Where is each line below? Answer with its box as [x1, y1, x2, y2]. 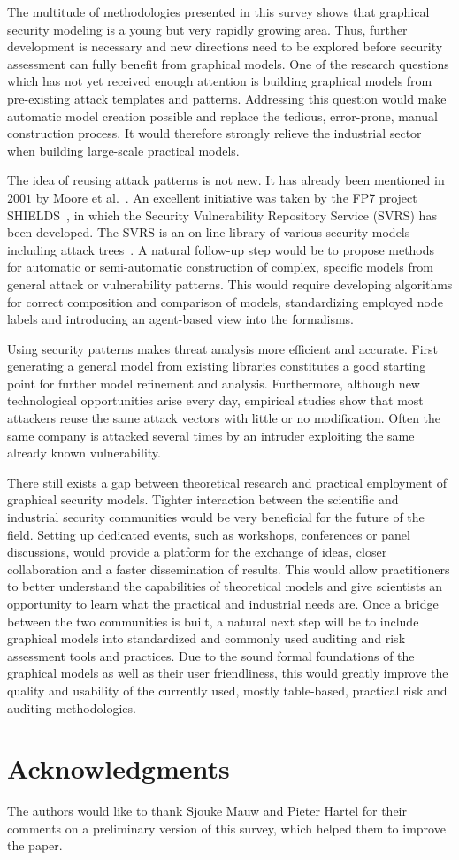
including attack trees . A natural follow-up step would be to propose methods [7, 240, 435, 258]
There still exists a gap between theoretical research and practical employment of [7, 472, 448, 491]
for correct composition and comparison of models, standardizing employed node [7, 292, 443, 311]
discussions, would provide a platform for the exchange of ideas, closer [7, 542, 387, 561]
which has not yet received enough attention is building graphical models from [7, 72, 432, 90]
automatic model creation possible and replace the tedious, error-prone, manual [7, 106, 438, 125]
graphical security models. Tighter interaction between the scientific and [7, 490, 399, 509]
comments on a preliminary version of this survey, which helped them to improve [7, 818, 446, 837]
